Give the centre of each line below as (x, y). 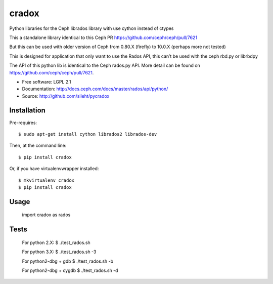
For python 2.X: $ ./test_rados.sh (56, 242)
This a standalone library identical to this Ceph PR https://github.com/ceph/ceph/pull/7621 (103, 37)
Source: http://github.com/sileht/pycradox (66, 96)
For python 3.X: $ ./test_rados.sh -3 (59, 252)
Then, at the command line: (38, 146)
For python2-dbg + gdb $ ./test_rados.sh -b (68, 261)
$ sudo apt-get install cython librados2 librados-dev (88, 134)
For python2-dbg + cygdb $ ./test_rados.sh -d (70, 270)
